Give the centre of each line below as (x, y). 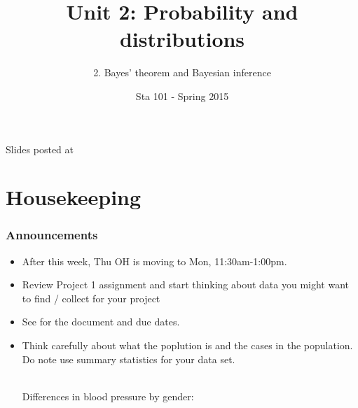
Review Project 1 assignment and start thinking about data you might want (186, 284)
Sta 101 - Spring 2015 (182, 96)
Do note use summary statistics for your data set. (129, 359)
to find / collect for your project (91, 298)
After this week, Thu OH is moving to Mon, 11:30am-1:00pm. (154, 261)
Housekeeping (74, 197)
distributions (182, 39)
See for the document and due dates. (101, 322)
